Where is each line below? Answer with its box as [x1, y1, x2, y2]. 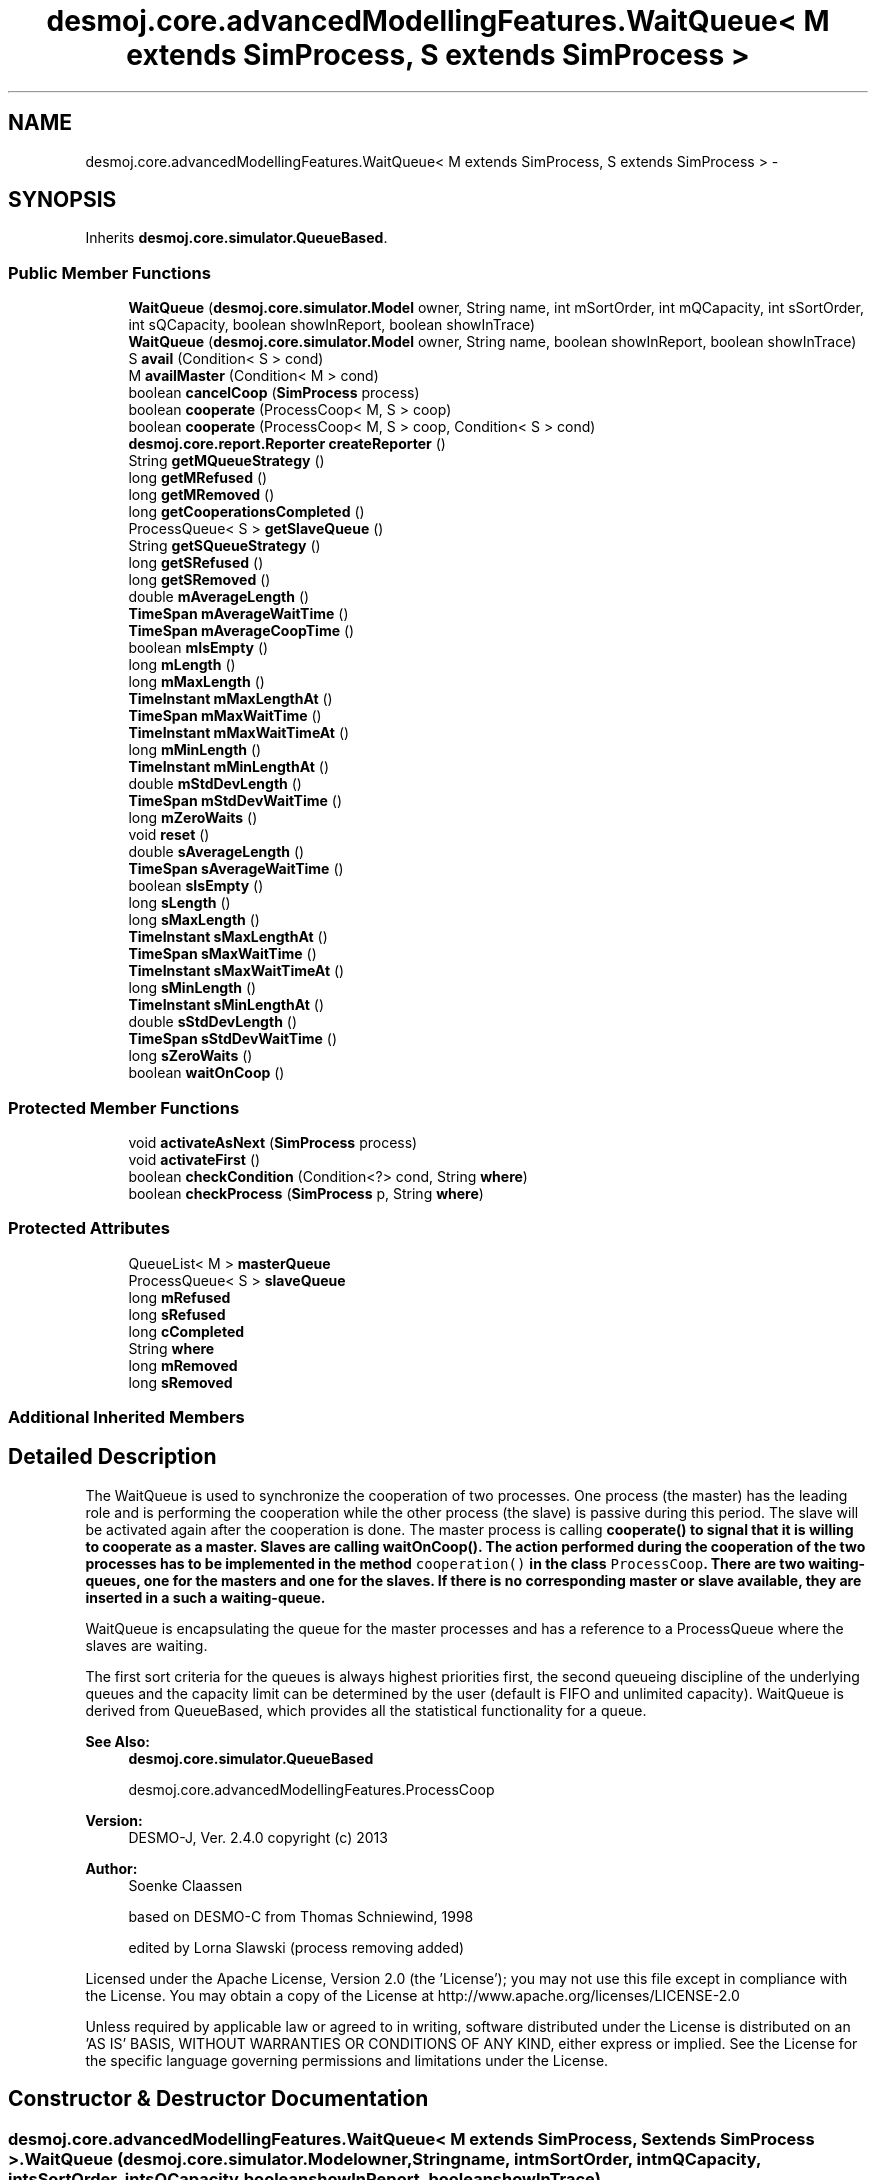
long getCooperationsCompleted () [128, 503, 365, 521]
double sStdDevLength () [128, 1013, 298, 1031]
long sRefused [128, 1305, 226, 1323]
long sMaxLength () [128, 911, 260, 929]
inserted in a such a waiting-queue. [85, 1588, 326, 1606]
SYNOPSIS [8, 187, 117, 213]
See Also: [85, 1732, 150, 1750]
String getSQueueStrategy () [128, 537, 321, 555]
